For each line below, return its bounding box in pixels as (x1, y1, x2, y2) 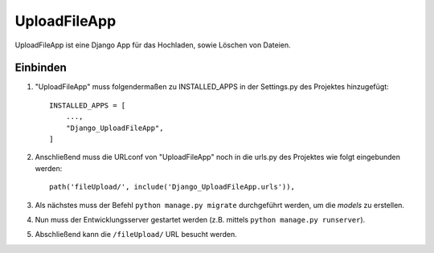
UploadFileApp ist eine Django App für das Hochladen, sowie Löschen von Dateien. (14, 40, 291, 50)
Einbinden (14, 61, 68, 75)
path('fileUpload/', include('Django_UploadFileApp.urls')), (49, 182, 295, 192)
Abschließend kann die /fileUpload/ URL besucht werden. (35, 230, 237, 239)
